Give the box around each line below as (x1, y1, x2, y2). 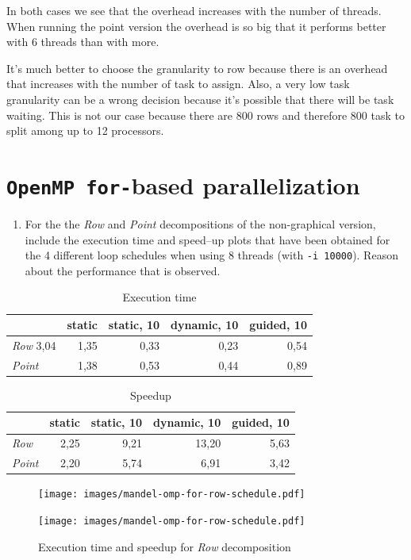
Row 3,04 (12, 336, 56, 353)
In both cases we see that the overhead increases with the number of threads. (6, 2, 382, 18)
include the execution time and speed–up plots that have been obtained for (25, 231, 390, 247)
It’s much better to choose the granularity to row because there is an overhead (6, 59, 388, 76)
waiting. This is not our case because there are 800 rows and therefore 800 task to (6, 106, 405, 123)
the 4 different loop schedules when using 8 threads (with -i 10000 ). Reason (25, 247, 398, 263)
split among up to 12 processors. (6, 122, 164, 139)
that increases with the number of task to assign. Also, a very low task (6, 75, 350, 92)
